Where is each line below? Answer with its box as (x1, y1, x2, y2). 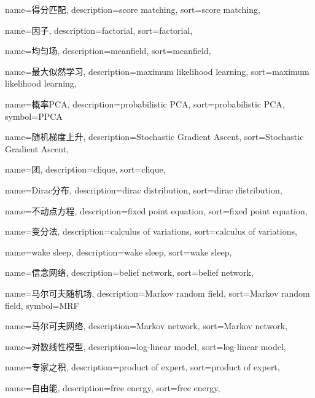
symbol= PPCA (5, 109, 63, 122)
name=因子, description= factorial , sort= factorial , (5, 23, 193, 36)
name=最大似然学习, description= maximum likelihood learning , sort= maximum (5, 64, 309, 77)
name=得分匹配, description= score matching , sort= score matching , (5, 3, 260, 15)
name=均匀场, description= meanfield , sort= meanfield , (5, 44, 211, 57)
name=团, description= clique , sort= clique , (5, 163, 166, 176)
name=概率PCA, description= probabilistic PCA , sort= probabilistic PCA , (5, 97, 285, 110)
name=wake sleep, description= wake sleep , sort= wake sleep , (5, 245, 232, 258)
